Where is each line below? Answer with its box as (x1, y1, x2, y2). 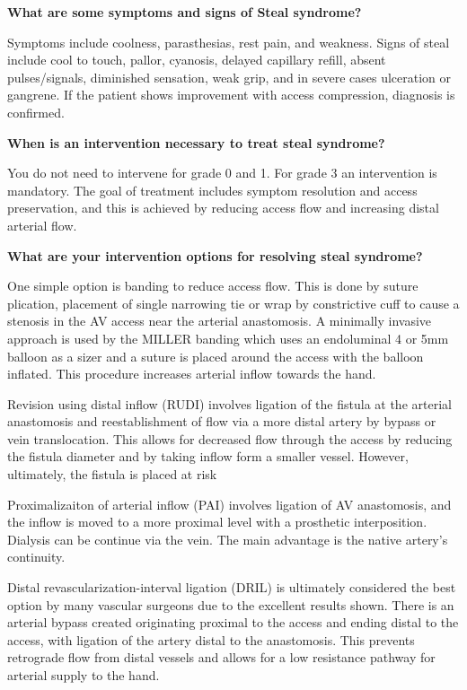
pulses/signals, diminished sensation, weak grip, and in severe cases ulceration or (7, 67, 452, 86)
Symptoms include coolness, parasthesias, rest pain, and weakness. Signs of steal (7, 32, 450, 51)
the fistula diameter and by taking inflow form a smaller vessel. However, (7, 447, 409, 466)
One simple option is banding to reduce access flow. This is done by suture (7, 276, 419, 295)
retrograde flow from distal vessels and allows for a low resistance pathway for (7, 648, 436, 667)
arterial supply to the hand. (7, 666, 160, 684)
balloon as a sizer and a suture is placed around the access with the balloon (7, 346, 424, 365)
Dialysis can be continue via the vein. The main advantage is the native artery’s (7, 529, 448, 548)
